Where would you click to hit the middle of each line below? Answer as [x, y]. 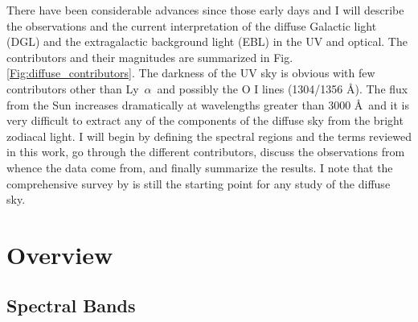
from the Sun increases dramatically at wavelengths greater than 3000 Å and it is [208, 104]
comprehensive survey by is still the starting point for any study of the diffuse [199, 183]
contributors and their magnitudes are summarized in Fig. [150, 57]
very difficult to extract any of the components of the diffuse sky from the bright [205, 120]
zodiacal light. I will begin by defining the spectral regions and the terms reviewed [209, 136]
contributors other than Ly [73, 88]
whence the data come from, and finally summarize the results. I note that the [200, 167]
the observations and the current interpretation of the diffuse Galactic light [192, 25]
